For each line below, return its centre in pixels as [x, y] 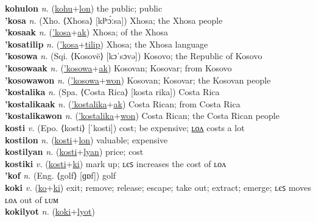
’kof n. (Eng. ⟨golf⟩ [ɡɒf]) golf [61, 175]
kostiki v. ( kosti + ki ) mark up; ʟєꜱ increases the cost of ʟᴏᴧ [116, 163]
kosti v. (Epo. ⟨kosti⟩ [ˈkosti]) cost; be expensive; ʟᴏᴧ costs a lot [125, 127]
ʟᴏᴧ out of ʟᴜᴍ [32, 199]
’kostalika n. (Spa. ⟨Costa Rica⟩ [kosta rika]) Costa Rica [112, 92]
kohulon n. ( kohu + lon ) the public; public [84, 8]
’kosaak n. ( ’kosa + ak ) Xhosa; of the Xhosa [87, 32]
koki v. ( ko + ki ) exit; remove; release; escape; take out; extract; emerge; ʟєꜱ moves [158, 187]
